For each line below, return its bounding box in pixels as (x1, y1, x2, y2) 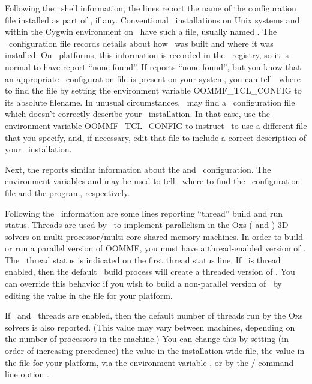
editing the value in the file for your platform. (5, 289, 173, 301)
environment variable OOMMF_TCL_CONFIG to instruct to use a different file (5, 119, 307, 131)
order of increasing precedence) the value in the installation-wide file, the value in (5, 344, 305, 357)
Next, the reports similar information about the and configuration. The (5, 163, 271, 175)
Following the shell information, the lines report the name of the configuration (5, 2, 296, 14)
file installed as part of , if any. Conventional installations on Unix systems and (5, 13, 300, 26)
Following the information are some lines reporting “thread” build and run (5, 206, 283, 219)
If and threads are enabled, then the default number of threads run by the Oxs (5, 309, 303, 322)
